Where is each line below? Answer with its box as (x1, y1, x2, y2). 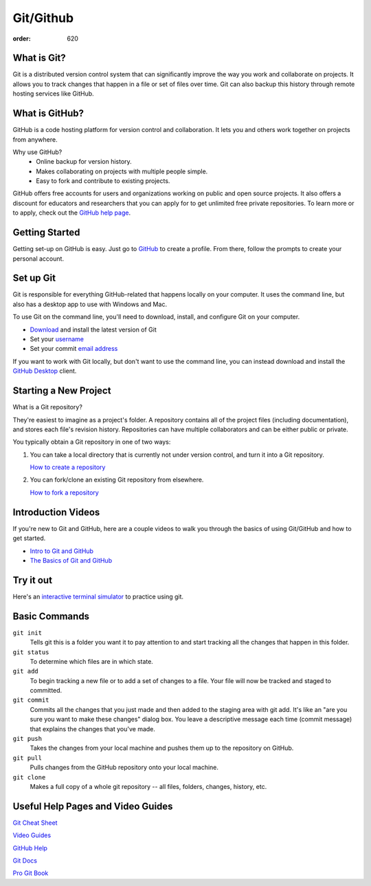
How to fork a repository (30, 488, 99, 497)
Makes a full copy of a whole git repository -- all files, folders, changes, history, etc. (30, 782, 267, 790)
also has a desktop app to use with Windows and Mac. (12, 300, 168, 308)
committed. (30, 687, 63, 695)
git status (12, 648, 49, 656)
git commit (12, 696, 49, 704)
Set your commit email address (30, 345, 118, 353)
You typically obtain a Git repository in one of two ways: (12, 437, 171, 446)
